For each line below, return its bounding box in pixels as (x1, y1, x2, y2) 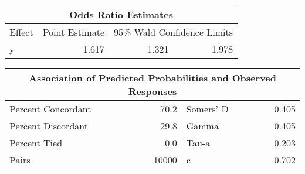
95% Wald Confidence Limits (114, 25, 233, 39)
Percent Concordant (9, 102, 91, 115)
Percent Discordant (9, 119, 88, 132)
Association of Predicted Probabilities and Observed (28, 71, 276, 84)
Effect (9, 25, 33, 39)
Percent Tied (9, 136, 63, 149)
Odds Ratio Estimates (69, 8, 173, 21)
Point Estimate (42, 25, 105, 39)
